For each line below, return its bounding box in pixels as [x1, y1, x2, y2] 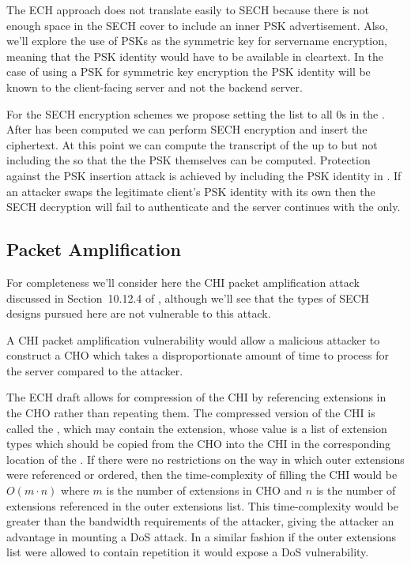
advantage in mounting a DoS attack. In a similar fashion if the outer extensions [6, 528, 396, 544]
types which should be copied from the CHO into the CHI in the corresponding [6, 435, 391, 452]
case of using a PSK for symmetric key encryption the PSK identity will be [6, 63, 371, 80]
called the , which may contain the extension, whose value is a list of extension [6, 420, 387, 436]
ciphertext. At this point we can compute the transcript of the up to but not [6, 136, 378, 153]
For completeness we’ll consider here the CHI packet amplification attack [6, 273, 360, 290]
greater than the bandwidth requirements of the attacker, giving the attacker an [6, 513, 394, 529]
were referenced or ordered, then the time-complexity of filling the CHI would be [6, 466, 398, 483]
